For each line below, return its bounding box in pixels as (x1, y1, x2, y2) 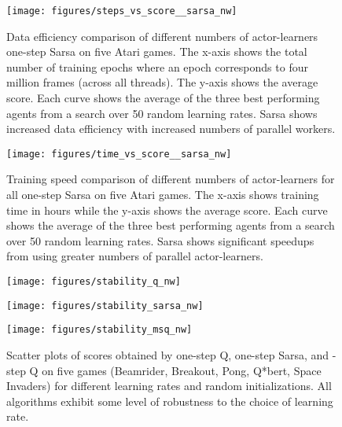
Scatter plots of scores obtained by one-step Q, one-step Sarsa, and (6, 347, 329, 363)
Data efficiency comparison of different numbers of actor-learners (6, 28, 318, 44)
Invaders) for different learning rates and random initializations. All (6, 377, 332, 394)
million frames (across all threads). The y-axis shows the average (6, 74, 318, 90)
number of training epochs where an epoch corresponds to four (6, 58, 308, 75)
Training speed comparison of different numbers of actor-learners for (6, 171, 335, 187)
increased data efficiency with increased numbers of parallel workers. (6, 120, 336, 137)
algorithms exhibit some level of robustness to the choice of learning (6, 392, 333, 409)
